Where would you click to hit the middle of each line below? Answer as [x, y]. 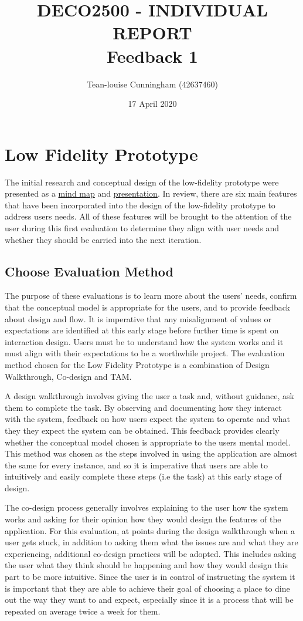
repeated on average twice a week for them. [83, 611]
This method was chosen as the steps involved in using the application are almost [151, 453]
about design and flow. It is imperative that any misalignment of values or [138, 318]
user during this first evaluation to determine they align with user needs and [142, 228]
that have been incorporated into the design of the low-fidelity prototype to [140, 205]
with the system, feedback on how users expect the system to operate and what [147, 419]
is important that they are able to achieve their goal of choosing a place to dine [147, 588]
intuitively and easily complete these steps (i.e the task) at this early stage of [143, 476]
